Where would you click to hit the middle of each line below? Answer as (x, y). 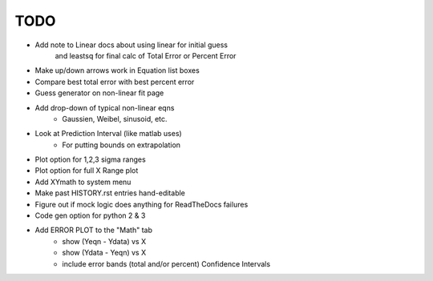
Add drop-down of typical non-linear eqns (105, 107)
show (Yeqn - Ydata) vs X (104, 241)
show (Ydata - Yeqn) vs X (104, 253)
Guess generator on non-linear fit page (99, 93)
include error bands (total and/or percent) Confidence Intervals (166, 263)
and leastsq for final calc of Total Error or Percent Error (146, 55)
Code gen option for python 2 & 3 (90, 215)
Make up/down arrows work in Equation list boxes (117, 70)
